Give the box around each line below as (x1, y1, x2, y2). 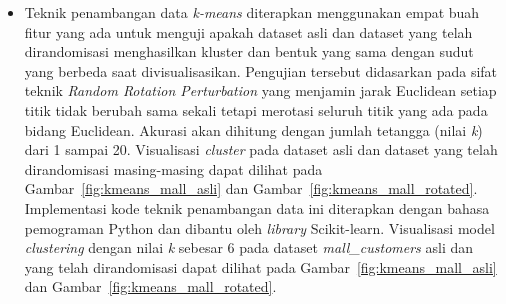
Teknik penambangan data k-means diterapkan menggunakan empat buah (24, 2, 480, 22)
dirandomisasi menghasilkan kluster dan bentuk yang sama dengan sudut (24, 41, 474, 62)
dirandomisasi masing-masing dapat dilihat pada (24, 158, 323, 179)
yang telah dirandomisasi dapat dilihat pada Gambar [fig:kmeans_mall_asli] (24, 256, 497, 277)
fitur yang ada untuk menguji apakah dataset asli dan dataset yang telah (24, 21, 473, 42)
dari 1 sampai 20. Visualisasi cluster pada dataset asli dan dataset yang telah (24, 139, 498, 160)
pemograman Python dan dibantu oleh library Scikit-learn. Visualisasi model (24, 217, 495, 238)
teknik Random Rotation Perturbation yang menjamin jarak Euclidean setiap (24, 80, 497, 101)
